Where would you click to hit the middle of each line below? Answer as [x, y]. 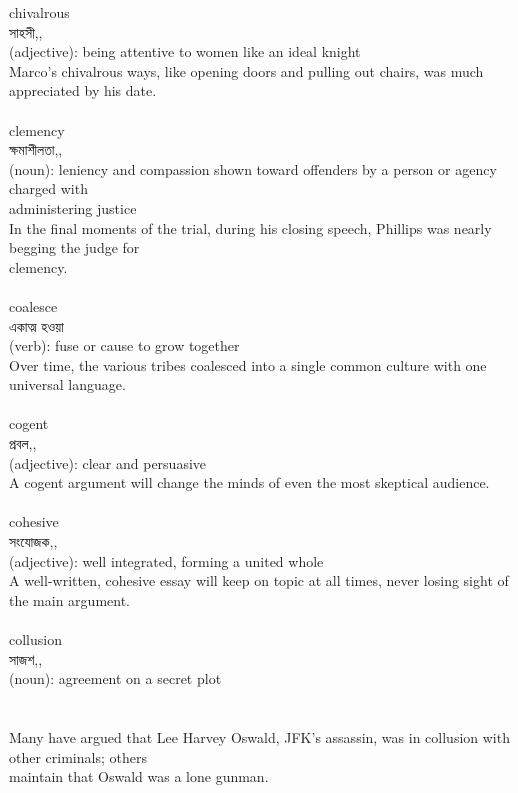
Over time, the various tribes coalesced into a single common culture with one [248, 364]
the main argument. [69, 599]
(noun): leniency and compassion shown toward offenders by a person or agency [253, 168]
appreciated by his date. [83, 90]
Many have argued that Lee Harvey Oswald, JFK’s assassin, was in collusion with [259, 736]
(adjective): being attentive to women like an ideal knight [185, 51]
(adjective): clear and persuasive [108, 462]
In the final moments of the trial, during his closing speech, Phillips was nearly [250, 227]
